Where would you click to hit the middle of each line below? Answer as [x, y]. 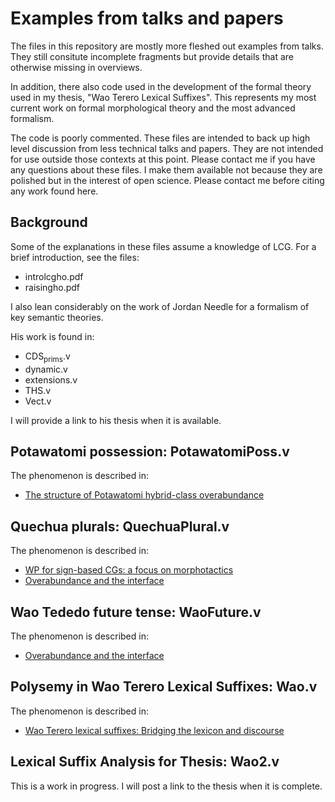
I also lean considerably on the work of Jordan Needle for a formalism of [160, 306]
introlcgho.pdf [54, 276]
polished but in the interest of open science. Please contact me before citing [167, 180]
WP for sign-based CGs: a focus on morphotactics [129, 570]
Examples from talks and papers [147, 18]
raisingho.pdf [52, 287]
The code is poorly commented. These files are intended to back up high [160, 138]
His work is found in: [52, 336]
